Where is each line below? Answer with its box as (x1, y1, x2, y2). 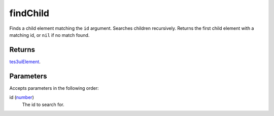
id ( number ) (9, 94, 34, 100)
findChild (9, 8, 50, 19)
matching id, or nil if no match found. (9, 32, 90, 38)
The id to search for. (22, 101, 64, 107)
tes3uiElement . (9, 59, 41, 65)
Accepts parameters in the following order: (9, 85, 99, 91)
